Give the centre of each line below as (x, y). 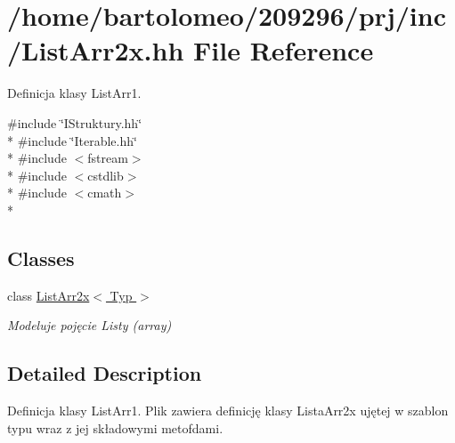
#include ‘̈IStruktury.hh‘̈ (75, 122)
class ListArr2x (49, 295)
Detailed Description (105, 373)
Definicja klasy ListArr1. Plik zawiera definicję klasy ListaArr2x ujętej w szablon (228, 411)
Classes (41, 258)
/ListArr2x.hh (96, 50)
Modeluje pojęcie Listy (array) (89, 325)
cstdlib (106, 175)
